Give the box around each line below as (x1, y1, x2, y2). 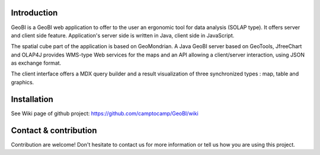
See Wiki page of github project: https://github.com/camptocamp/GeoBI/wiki (11, 110, 199, 117)
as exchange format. (11, 59, 62, 67)
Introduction (11, 8, 58, 18)
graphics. (11, 78, 34, 86)
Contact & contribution (11, 125, 97, 135)
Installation (11, 94, 53, 104)
